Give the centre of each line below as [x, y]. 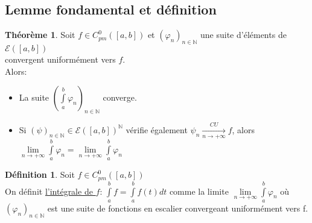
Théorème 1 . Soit [40, 35]
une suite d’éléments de [244, 35]
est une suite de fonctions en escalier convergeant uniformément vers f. [178, 208]
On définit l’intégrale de [49, 191]
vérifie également [157, 129]
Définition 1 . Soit [40, 174]
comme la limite [199, 191]
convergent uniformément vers [60, 59]
